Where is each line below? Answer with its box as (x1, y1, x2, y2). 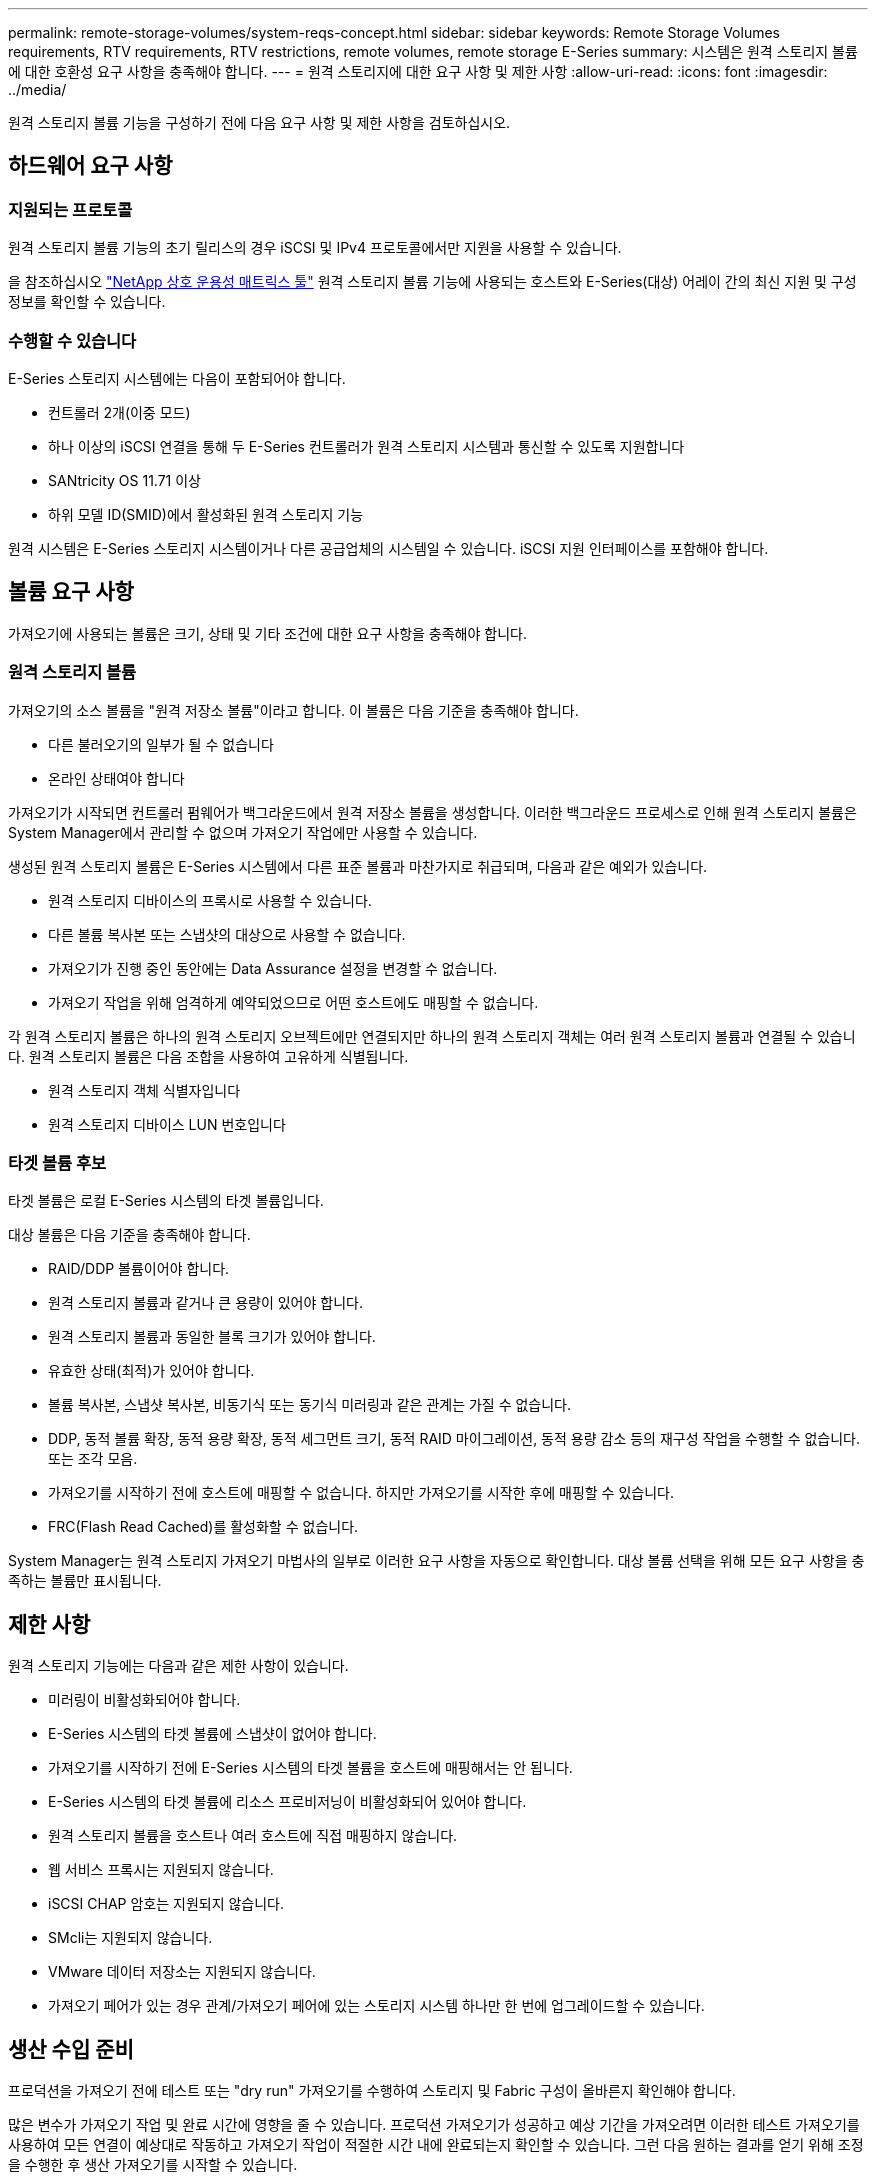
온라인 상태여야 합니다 (48, 769, 185, 787)
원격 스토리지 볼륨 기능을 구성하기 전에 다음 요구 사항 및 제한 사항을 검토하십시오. (8, 114, 511, 131)
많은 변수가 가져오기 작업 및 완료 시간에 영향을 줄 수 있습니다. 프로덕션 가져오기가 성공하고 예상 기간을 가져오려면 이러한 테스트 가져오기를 (8, 2116, 860, 2133)
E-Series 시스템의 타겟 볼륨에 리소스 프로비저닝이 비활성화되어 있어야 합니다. (48, 1793, 527, 1811)
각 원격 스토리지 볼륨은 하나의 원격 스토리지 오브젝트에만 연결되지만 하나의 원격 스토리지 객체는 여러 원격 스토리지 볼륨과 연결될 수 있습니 (8, 1027, 856, 1045)
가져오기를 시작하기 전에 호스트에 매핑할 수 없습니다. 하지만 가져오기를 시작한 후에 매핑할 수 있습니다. (48, 1484, 674, 1502)
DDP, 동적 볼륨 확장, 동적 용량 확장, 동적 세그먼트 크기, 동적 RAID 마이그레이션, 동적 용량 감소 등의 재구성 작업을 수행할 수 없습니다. (48, 1430, 861, 1448)
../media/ (8, 81, 67, 98)
